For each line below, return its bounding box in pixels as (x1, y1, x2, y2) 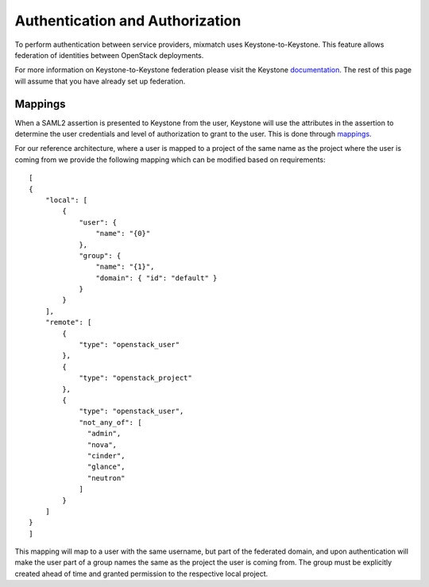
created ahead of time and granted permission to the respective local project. (14, 569, 269, 578)
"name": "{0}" (95, 229, 151, 238)
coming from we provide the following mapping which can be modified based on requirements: (14, 155, 326, 164)
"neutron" (87, 473, 126, 482)
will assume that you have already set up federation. (14, 76, 186, 86)
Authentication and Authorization (14, 12, 242, 29)
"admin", (87, 429, 122, 438)
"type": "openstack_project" (79, 373, 192, 383)
